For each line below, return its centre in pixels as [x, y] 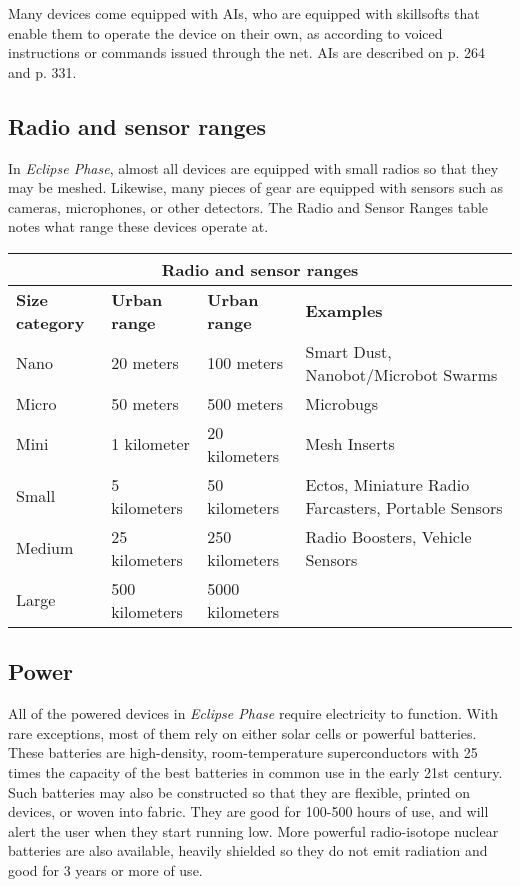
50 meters [145, 403]
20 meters [145, 363]
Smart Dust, [348, 351]
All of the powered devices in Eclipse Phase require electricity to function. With [253, 713]
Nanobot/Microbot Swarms [401, 374]
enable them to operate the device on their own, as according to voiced [225, 32]
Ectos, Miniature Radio [387, 484]
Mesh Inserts [350, 444]
